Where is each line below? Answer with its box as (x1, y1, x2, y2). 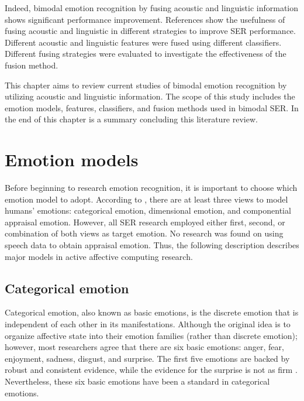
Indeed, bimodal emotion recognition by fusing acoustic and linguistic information (5, 2, 299, 13)
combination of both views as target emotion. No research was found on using (5, 227, 284, 239)
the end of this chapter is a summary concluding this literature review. (5, 113, 258, 125)
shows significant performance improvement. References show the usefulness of (5, 13, 285, 25)
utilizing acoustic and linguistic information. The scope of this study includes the (5, 90, 295, 102)
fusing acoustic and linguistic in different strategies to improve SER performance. (5, 25, 296, 37)
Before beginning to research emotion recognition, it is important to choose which (5, 181, 298, 194)
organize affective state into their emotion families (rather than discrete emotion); (5, 329, 298, 341)
